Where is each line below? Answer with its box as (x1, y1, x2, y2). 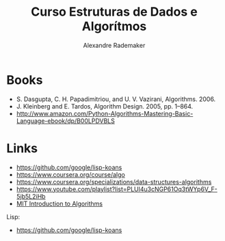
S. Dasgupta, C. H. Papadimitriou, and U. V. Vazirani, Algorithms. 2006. (16, 95, 216, 103)
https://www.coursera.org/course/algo (16, 170, 126, 178)
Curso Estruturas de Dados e (31, 4, 198, 20)
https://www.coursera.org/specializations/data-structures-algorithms (16, 178, 212, 186)
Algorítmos (81, 18, 147, 34)
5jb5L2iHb (16, 192, 46, 200)
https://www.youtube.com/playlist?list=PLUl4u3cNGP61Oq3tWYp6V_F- (16, 185, 218, 193)
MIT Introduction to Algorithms (16, 199, 103, 208)
